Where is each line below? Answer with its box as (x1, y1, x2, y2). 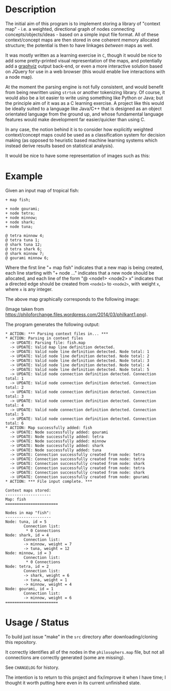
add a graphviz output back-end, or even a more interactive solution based (5, 63, 163, 69)
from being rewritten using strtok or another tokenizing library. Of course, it (5, 89, 165, 95)
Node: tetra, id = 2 (5, 564, 50, 569)
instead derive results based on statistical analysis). (5, 142, 114, 149)
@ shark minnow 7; (5, 251, 44, 256)
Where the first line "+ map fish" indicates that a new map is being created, (5, 264, 164, 271)
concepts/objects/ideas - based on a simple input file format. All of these (5, 31, 159, 37)
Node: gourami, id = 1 (5, 586, 54, 591)
